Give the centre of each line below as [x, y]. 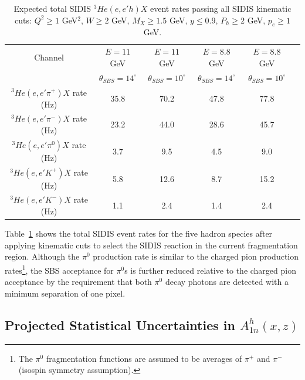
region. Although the [42, 256]
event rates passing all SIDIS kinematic [221, 8]
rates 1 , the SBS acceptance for [59, 269]
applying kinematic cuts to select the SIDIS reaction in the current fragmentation [151, 245]
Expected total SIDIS [52, 8]
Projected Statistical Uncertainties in [120, 324]
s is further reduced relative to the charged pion [210, 270]
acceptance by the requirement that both [78, 282]
